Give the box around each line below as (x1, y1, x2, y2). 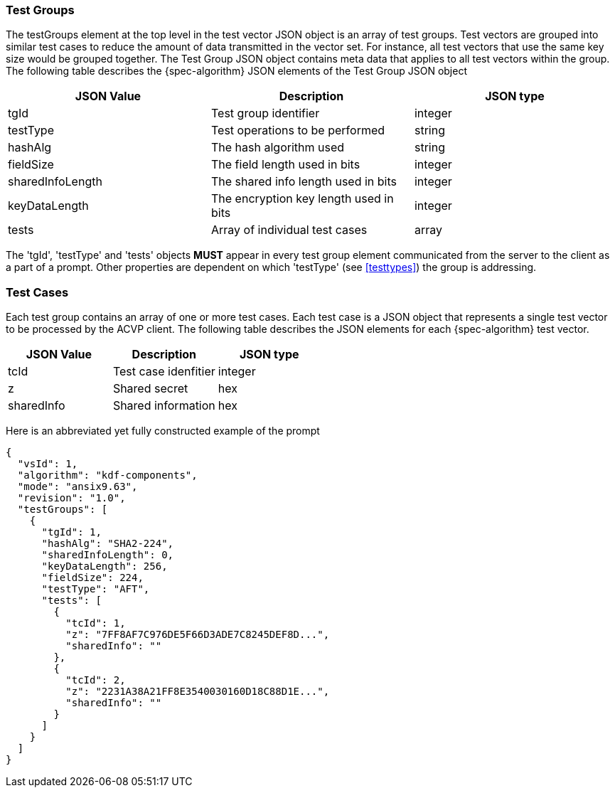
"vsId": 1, (17, 458, 78, 470)
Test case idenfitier (112, 364, 215, 379)
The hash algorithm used (210, 140, 345, 155)
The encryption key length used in (210, 191, 394, 206)
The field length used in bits (210, 157, 360, 172)
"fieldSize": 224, (41, 572, 144, 584)
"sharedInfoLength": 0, (41, 549, 174, 561)
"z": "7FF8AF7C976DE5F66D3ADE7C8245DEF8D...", (65, 629, 330, 641)
